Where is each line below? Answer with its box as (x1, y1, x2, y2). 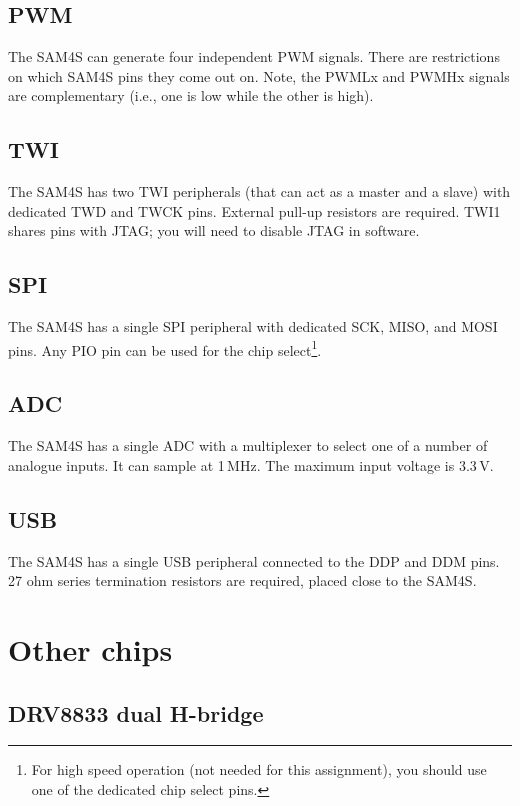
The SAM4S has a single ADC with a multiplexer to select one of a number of (8, 435, 488, 456)
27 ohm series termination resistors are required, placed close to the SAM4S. (8, 570, 477, 591)
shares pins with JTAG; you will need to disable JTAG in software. (8, 220, 420, 241)
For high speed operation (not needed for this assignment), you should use (31, 759, 487, 780)
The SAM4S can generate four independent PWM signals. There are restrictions (8, 46, 500, 67)
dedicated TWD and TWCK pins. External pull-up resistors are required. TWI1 (8, 200, 501, 221)
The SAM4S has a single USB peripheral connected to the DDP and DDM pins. (8, 550, 500, 571)
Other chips (8, 628, 173, 669)
